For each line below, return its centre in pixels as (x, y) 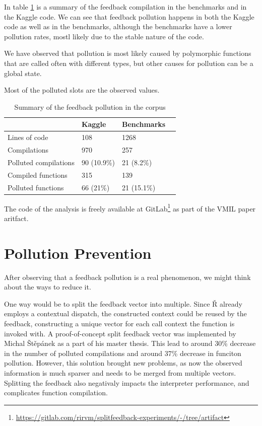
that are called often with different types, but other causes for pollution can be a (129, 63)
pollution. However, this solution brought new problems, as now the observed (123, 363)
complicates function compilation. (56, 393)
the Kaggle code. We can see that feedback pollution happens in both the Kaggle (129, 16)
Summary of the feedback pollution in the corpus (90, 106)
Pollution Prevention (78, 253)
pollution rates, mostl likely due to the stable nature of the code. (104, 36)
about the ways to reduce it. (48, 287)
